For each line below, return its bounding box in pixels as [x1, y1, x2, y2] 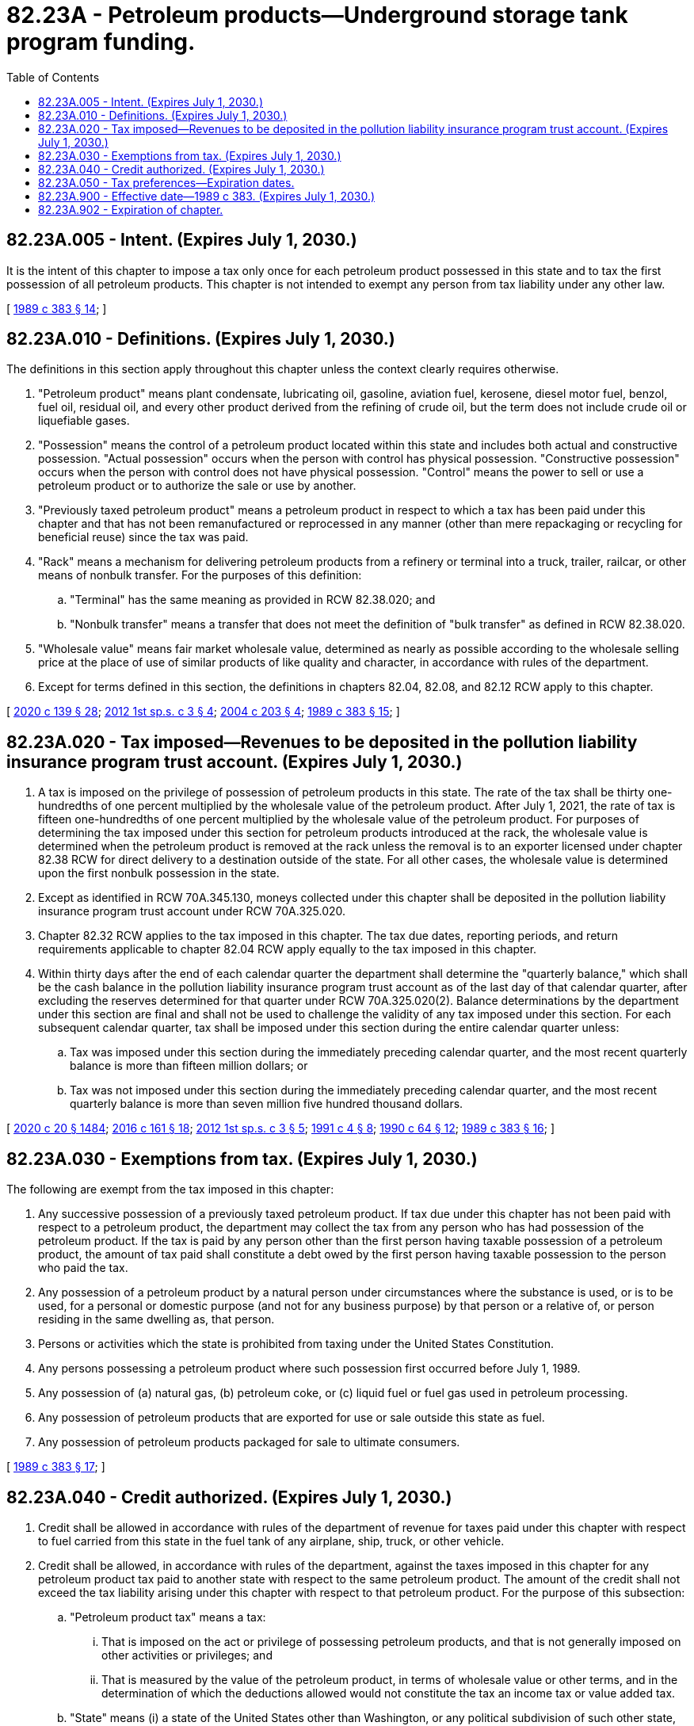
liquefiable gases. [38, 414, 130, 428]
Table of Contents [6, 70, 100, 84]
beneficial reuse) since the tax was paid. [38, 530, 249, 544]
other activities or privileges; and [101, 1648, 273, 1662]
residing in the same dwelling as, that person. [38, 1312, 275, 1327]
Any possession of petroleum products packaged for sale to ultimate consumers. [38, 1435, 460, 1449]
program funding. [6, 29, 196, 55]
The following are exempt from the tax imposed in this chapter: [6, 1182, 334, 1197]
